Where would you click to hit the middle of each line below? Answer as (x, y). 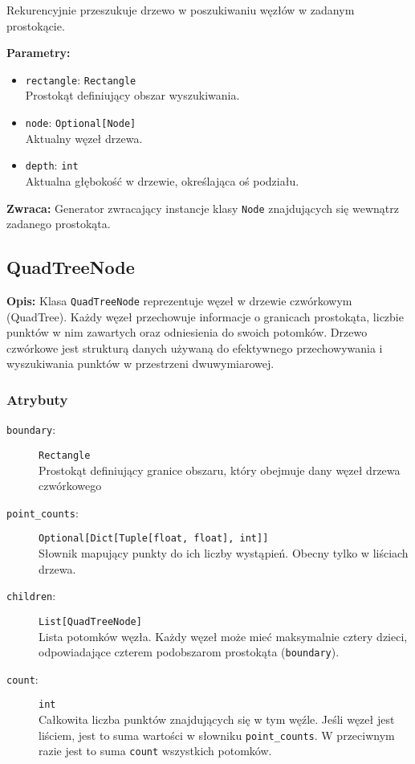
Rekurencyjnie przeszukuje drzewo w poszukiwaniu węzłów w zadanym (181, 10)
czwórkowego (70, 486)
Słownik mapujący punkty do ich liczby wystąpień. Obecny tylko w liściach (224, 553)
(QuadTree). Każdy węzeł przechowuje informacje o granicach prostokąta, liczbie (205, 316)
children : (31, 596)
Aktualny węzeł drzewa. (84, 138)
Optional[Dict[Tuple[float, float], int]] (154, 539)
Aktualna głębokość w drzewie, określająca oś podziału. (162, 180)
